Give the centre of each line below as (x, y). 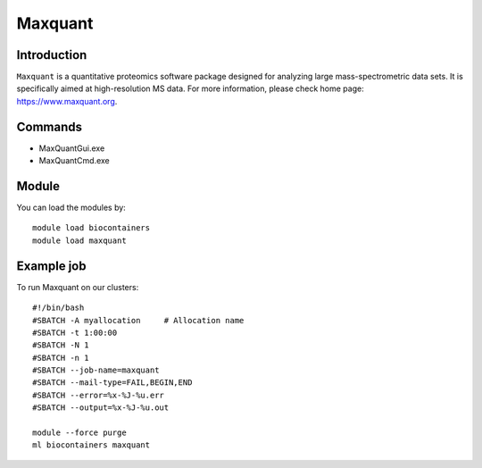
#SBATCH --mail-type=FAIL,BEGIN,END (112, 383)
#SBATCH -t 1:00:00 (75, 332)
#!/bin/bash (58, 308)
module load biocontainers (91, 228)
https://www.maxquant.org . (67, 101)
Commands (50, 126)
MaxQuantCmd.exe (75, 161)
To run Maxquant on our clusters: (78, 287)
